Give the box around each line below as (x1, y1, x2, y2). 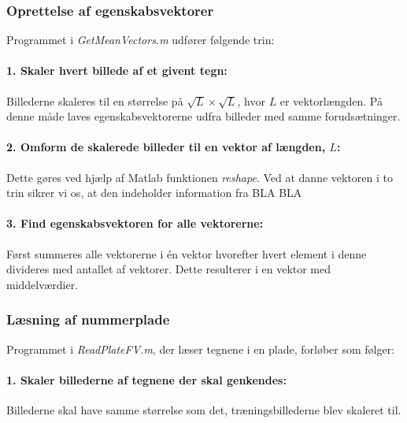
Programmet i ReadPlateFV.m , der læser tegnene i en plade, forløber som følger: (6, 340, 395, 357)
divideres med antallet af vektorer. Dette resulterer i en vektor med (6, 261, 331, 277)
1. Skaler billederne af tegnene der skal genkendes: (6, 371, 287, 388)
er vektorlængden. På (279, 92, 383, 109)
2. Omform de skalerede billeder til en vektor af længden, (6, 139, 326, 155)
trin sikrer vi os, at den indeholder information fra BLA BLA (6, 184, 302, 201)
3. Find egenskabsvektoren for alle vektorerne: (6, 215, 264, 232)
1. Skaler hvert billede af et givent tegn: (6, 62, 228, 79)
